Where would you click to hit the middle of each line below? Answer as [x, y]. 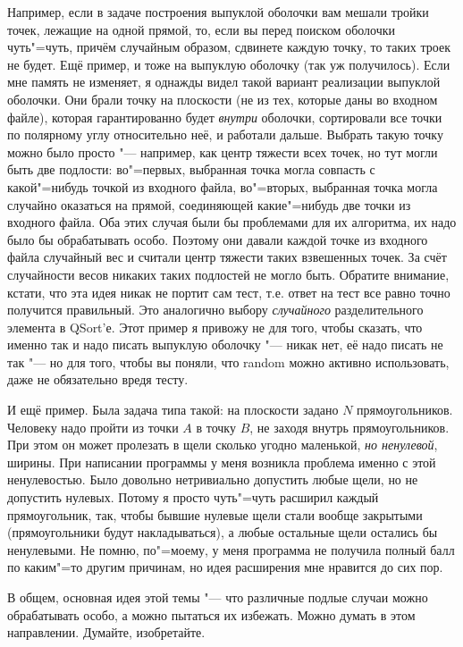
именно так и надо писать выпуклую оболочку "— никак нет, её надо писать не [225, 345]
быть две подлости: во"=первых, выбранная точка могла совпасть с [191, 169]
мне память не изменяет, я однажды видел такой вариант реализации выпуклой [224, 82]
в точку [216, 427]
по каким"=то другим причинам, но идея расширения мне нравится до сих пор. [225, 567]
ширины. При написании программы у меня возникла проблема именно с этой [222, 462]
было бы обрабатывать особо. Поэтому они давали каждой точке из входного [218, 239]
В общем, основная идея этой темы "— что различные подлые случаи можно [218, 597]
